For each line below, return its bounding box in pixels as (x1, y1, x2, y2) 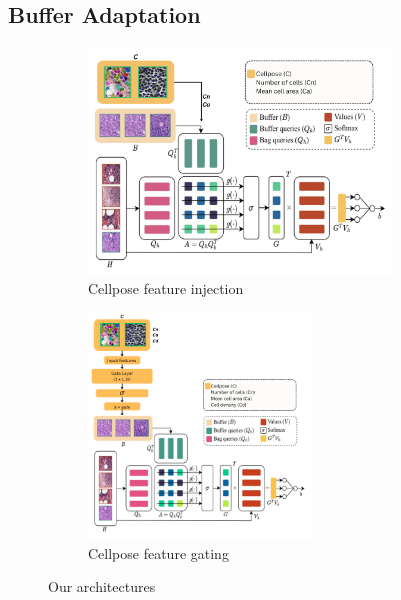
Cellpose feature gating (88, 542, 229, 563)
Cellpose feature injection (88, 277, 244, 298)
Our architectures (48, 576, 156, 597)
